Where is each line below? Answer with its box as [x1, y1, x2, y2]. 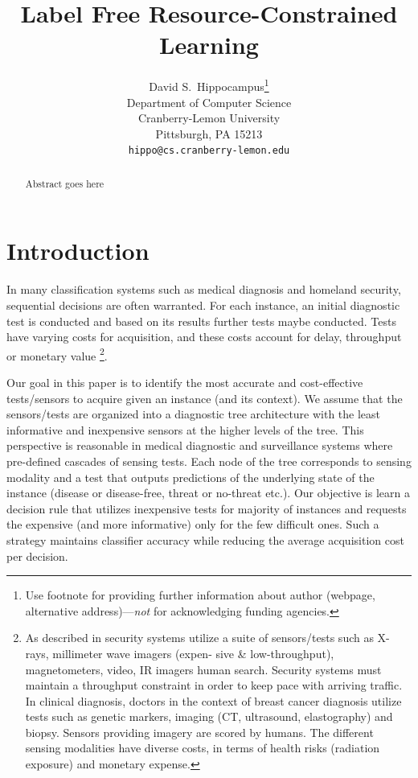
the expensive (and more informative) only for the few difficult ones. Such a [6, 516, 379, 533]
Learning [159, 28, 259, 61]
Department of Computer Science [126, 93, 292, 110]
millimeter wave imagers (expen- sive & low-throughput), [52, 644, 334, 661]
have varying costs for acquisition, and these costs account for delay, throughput [6, 328, 402, 345]
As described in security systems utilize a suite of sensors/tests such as [25, 629, 374, 646]
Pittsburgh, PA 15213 [155, 125, 263, 142]
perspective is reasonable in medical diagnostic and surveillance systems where [6, 437, 393, 454]
